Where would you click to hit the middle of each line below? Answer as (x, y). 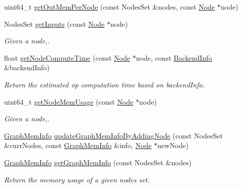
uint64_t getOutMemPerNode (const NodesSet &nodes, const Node (110, 7)
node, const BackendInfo (174, 57)
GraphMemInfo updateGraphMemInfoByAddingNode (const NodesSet (113, 135)
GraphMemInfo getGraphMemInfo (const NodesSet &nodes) (98, 162)
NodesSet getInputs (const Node (54, 23)
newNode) (173, 145)
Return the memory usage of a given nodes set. (77, 179)
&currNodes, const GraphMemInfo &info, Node (78, 145)
